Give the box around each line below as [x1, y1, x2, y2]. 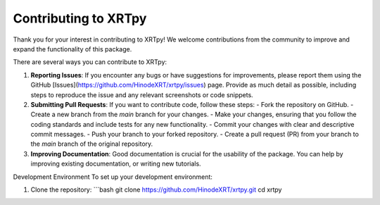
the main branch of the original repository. [30, 139, 153, 148]
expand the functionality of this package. [13, 44, 132, 53]
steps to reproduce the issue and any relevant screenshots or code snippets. [30, 90, 253, 99]
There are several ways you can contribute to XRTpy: [13, 58, 167, 66]
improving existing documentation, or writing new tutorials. [30, 159, 201, 168]
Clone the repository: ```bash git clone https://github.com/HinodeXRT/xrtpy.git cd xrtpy [30, 185, 282, 194]
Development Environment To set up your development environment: [13, 173, 213, 181]
